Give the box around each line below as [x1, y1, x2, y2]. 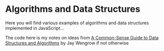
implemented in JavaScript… [5, 25, 64, 31]
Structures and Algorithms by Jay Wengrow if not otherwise [5, 40, 129, 46]
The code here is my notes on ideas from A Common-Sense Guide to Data [5, 35, 159, 41]
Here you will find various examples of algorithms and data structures [5, 20, 149, 26]
